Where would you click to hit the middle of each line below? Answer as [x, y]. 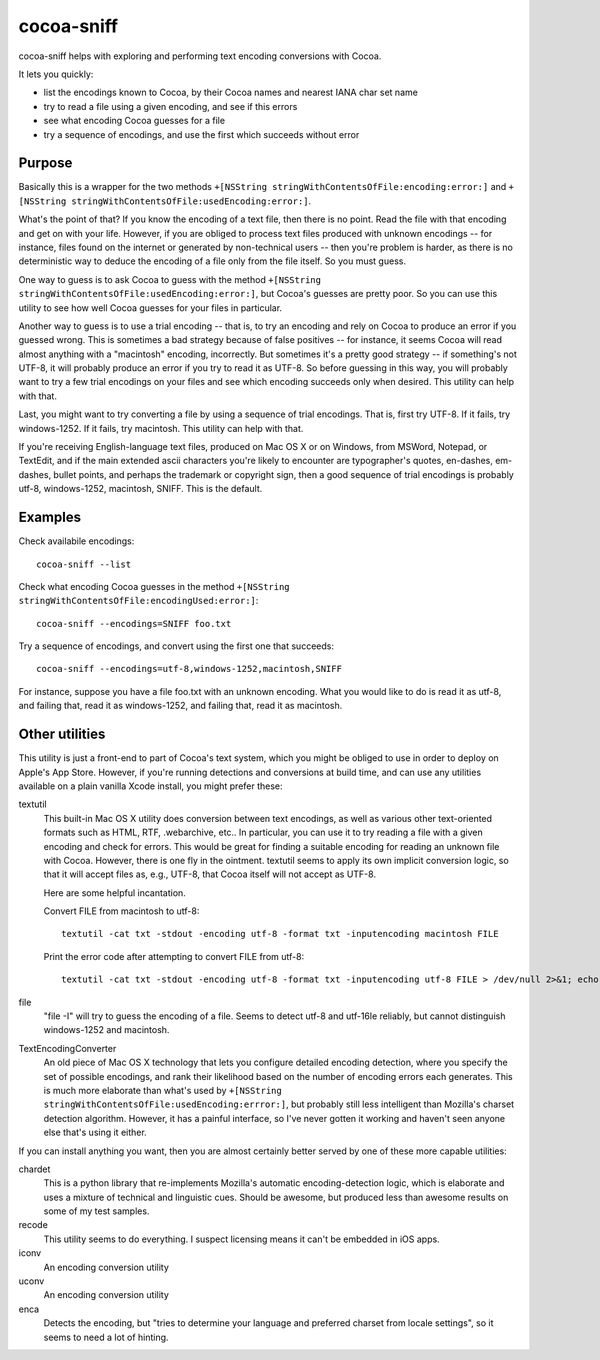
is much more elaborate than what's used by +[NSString [162, 1090]
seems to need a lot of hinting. [106, 1337]
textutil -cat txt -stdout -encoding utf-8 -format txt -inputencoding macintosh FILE [280, 934]
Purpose [45, 163]
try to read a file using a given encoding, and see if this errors [170, 106]
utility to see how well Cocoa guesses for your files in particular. [150, 307]
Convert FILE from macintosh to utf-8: [121, 911]
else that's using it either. [95, 1132]
